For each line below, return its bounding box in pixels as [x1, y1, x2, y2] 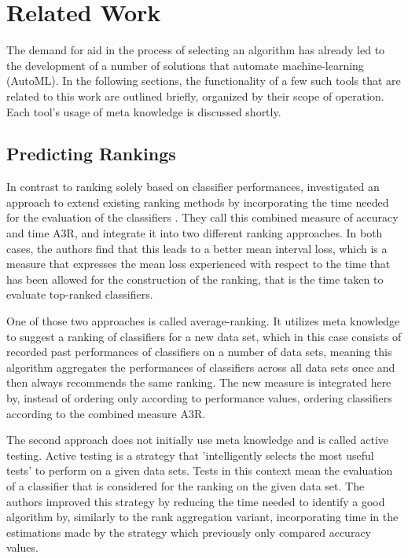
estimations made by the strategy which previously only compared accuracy [6, 523, 372, 540]
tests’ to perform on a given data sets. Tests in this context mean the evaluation [6, 462, 393, 479]
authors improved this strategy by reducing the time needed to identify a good [6, 493, 385, 509]
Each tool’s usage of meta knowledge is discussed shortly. [6, 103, 281, 119]
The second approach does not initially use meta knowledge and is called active [6, 431, 389, 448]
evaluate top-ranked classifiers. [6, 286, 153, 303]
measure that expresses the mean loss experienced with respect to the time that [6, 255, 391, 272]
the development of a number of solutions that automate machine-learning [6, 57, 364, 73]
